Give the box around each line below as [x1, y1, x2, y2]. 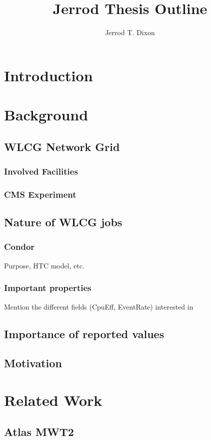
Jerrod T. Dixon [105, 27, 155, 38]
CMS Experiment [4, 188, 76, 200]
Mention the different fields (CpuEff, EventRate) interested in [4, 301, 193, 312]
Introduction [4, 65, 93, 85]
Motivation [4, 355, 62, 371]
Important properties [4, 281, 91, 294]
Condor [4, 240, 35, 253]
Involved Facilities [4, 165, 78, 177]
